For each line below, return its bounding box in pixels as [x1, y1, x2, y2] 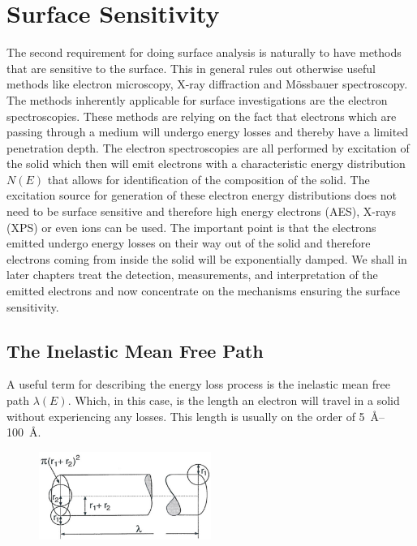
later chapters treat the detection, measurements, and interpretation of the [6, 266, 378, 283]
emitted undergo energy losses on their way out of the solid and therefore [6, 234, 371, 252]
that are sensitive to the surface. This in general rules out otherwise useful [6, 59, 376, 76]
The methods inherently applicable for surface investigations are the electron [6, 91, 388, 108]
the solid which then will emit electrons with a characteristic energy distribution [6, 155, 406, 172]
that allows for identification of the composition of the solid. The [47, 170, 370, 187]
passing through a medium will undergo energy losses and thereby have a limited [6, 123, 409, 140]
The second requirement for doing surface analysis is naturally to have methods [6, 44, 402, 61]
